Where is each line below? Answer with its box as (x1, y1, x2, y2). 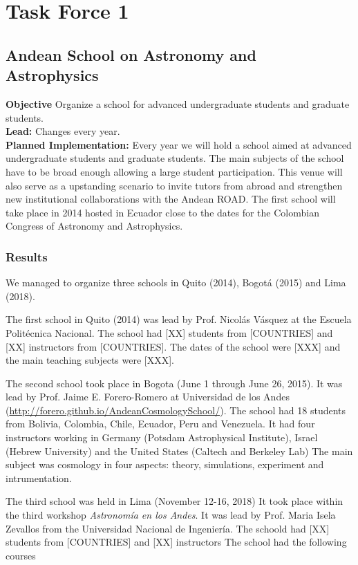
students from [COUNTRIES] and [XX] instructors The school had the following (6, 535, 347, 549)
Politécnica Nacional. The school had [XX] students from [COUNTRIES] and (6, 325, 333, 340)
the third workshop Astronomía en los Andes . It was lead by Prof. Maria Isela (6, 508, 336, 522)
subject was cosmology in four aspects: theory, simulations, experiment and (6, 457, 324, 472)
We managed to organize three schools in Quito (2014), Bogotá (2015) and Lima (6, 275, 346, 290)
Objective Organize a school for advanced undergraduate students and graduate (6, 96, 350, 111)
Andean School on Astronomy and (6, 44, 256, 65)
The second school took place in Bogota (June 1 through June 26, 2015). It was (6, 376, 343, 390)
